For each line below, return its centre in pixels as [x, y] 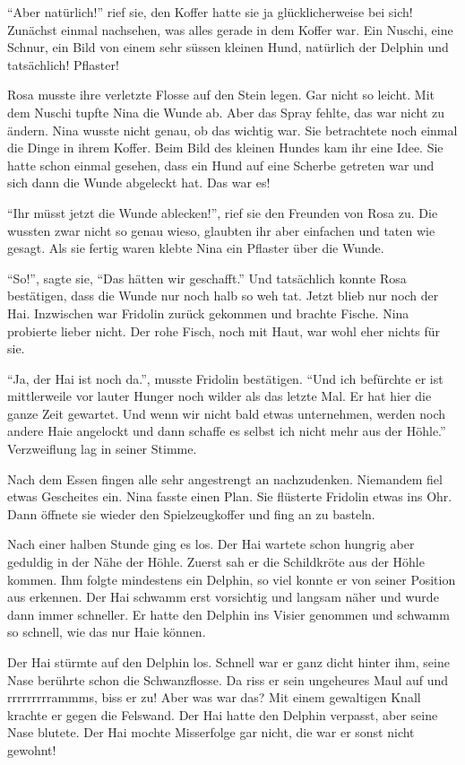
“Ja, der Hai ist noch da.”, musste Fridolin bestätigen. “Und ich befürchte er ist [225, 378]
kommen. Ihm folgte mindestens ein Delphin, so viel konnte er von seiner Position [232, 579]
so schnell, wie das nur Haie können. [107, 632]
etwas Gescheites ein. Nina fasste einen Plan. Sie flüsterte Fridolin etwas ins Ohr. [230, 496]
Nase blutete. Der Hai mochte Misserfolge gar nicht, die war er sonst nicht [211, 732]
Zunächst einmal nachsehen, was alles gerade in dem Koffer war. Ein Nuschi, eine [230, 29]
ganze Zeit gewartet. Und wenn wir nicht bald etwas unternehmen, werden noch [227, 413]
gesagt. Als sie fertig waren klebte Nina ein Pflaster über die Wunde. [196, 248]
